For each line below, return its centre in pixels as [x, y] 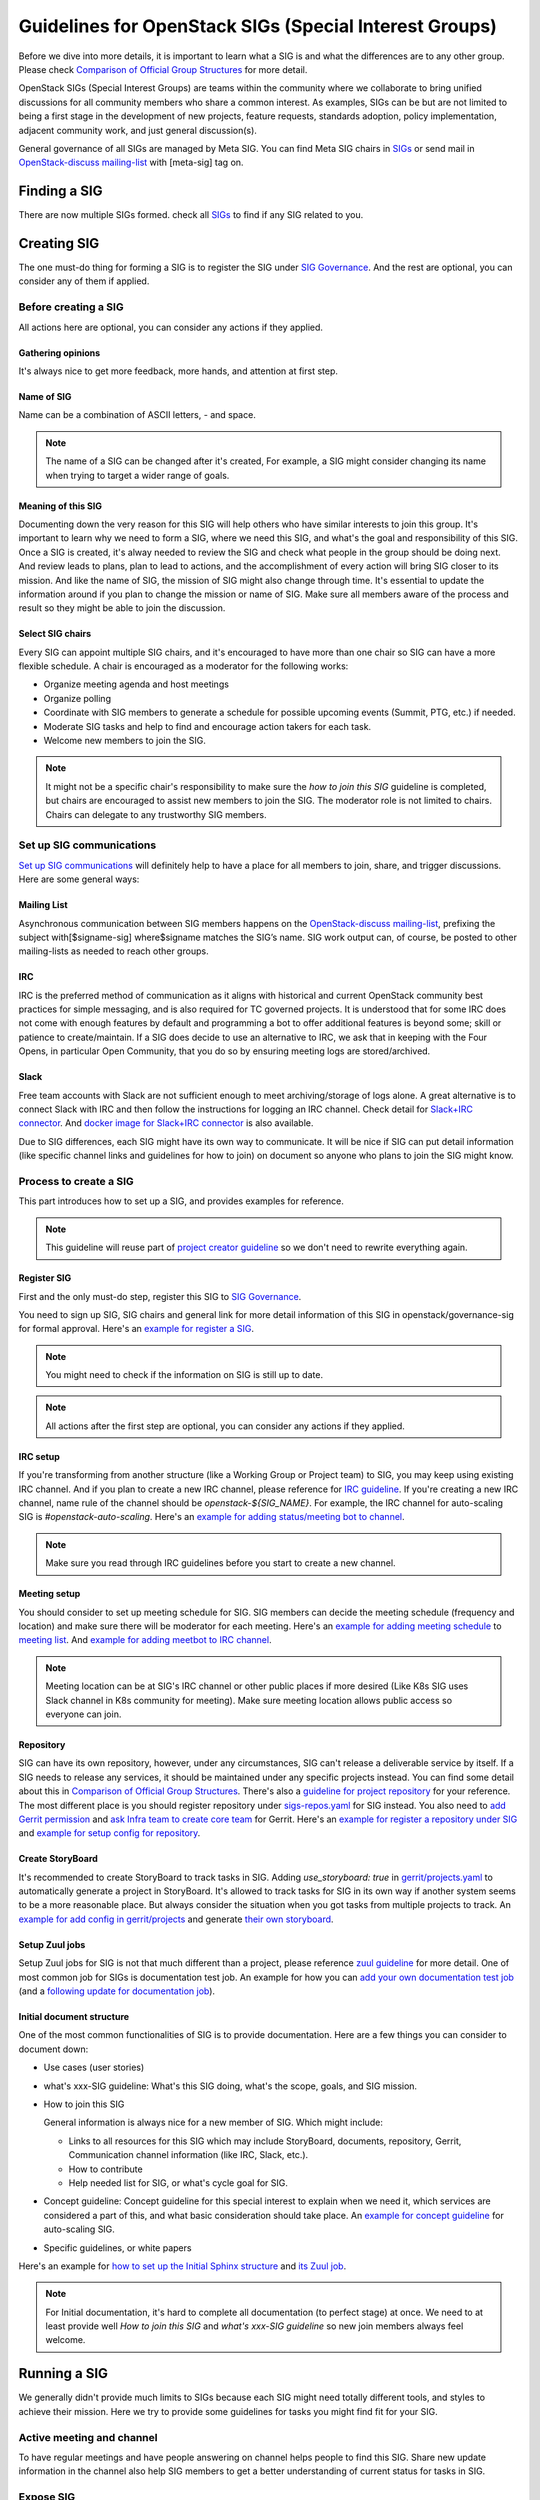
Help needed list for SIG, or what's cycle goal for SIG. [178, 2182]
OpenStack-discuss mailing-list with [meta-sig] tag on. [131, 162]
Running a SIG [63, 2373]
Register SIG [45, 1278]
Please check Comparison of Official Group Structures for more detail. [163, 69]
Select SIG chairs [55, 634]
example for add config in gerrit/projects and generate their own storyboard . [176, 1919]
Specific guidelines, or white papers [117, 2247]
